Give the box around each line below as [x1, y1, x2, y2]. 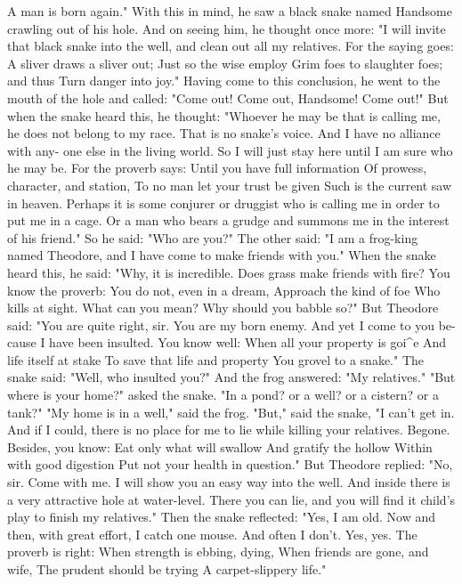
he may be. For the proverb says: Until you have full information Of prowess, [7, 158, 427, 177]
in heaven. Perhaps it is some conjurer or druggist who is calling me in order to [7, 193, 440, 212]
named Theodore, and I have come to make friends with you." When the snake [7, 246, 436, 264]
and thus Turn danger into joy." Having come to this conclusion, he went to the [7, 71, 441, 90]
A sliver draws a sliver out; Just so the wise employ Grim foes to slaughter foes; [7, 53, 443, 72]
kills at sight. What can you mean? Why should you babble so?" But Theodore [7, 298, 439, 317]
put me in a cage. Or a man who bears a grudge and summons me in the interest [7, 211, 450, 230]
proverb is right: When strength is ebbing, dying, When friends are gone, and [7, 542, 429, 561]
